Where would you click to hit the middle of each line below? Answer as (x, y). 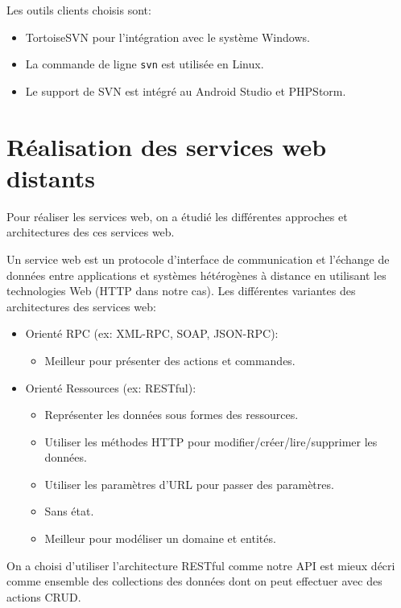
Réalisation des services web (167, 146)
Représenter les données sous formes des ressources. (172, 415)
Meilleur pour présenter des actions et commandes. (170, 360)
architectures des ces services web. (91, 232)
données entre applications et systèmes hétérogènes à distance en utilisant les (196, 275)
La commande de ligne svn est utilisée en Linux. (145, 64)
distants (51, 177)
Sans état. (69, 511)
